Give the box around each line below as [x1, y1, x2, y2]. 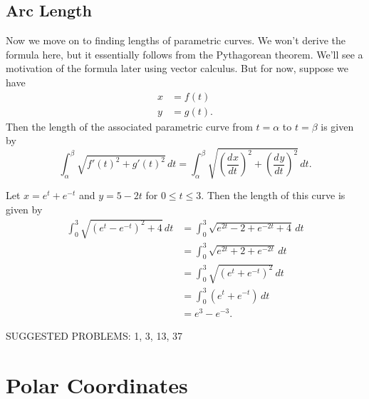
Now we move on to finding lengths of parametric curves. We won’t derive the [6, 33, 346, 48]
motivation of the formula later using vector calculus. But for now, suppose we [6, 61, 348, 76]
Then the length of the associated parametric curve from [6, 118, 253, 133]
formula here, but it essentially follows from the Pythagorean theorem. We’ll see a [6, 46, 363, 61]
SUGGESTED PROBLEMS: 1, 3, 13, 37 [6, 328, 182, 343]
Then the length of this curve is [207, 188, 345, 203]
